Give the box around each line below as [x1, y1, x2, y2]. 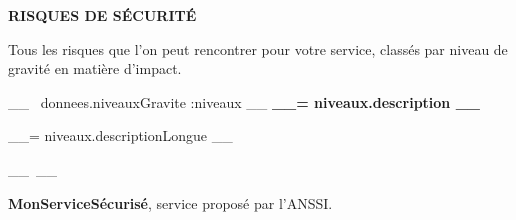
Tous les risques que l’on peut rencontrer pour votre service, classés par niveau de [8, 38, 508, 59]
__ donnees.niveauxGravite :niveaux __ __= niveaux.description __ [8, 91, 480, 112]
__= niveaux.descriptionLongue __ [8, 125, 233, 146]
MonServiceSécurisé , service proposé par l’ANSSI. [8, 192, 333, 213]
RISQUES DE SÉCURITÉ [8, 5, 197, 25]
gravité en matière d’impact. [8, 58, 182, 79]
